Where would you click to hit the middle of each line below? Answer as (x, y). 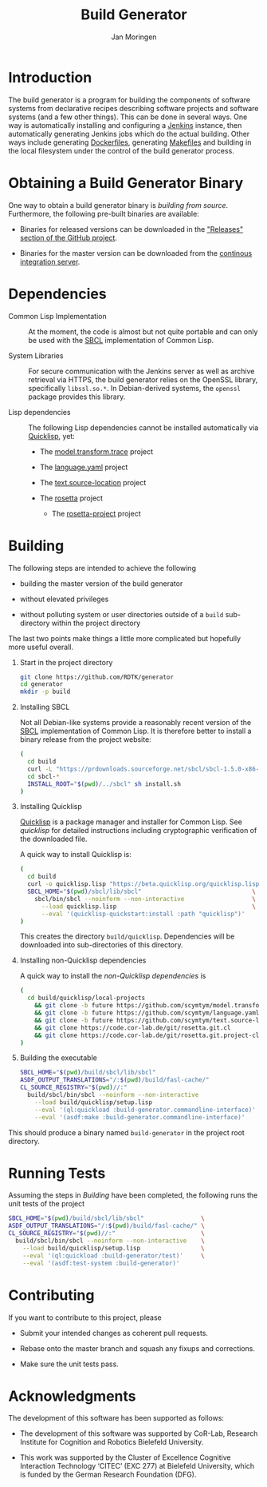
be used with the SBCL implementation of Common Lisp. (121, 340)
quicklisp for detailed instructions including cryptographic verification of (138, 831)
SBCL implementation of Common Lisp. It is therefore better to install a (135, 731)
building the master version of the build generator (101, 583)
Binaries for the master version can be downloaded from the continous (136, 253)
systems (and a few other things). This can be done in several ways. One (128, 117)
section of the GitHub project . (69, 237)
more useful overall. (41, 647)
